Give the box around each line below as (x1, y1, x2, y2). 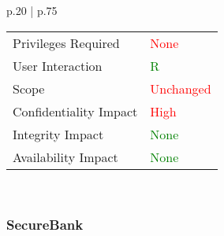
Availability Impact (13, 147, 118, 166)
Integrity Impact (13, 124, 104, 143)
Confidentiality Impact (13, 101, 138, 120)
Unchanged (150, 79, 211, 98)
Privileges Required (13, 33, 120, 52)
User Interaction (13, 56, 103, 75)
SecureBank (6, 215, 84, 234)
